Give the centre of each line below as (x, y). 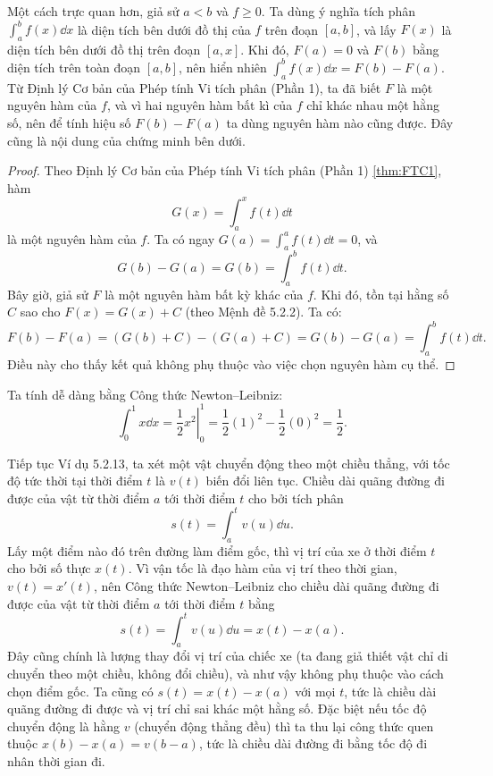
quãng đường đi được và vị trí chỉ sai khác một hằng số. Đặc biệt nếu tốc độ (217, 709)
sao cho (40, 312)
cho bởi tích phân (296, 498)
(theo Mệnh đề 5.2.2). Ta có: (263, 312)
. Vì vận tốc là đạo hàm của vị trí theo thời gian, (263, 568)
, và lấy (376, 29)
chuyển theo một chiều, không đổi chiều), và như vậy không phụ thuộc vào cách (226, 674)
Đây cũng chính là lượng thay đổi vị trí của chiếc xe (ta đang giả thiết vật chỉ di (228, 656)
